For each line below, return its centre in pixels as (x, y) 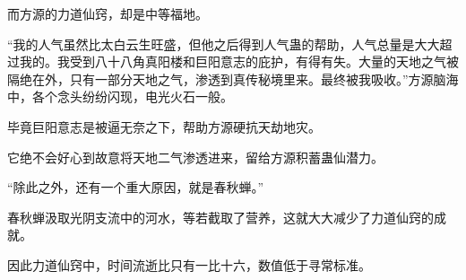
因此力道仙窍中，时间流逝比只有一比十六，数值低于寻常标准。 (189, 264)
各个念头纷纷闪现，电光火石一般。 (132, 96)
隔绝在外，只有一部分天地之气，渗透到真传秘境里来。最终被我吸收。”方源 (220, 79)
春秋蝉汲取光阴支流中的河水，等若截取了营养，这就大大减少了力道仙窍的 (220, 217)
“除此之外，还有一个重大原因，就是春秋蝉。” (136, 187)
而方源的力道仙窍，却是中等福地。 (108, 13)
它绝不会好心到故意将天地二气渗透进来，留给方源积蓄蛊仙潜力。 (195, 157)
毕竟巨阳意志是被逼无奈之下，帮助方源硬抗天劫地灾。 (164, 126)
